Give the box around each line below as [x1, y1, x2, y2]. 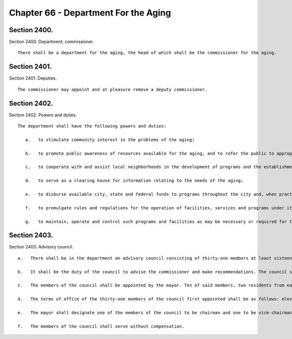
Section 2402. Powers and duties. [9, 112, 77, 118]
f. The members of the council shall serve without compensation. [18, 323, 184, 329]
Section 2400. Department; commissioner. [9, 39, 94, 45]
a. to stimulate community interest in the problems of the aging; [25, 137, 195, 142]
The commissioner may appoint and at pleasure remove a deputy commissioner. [18, 87, 208, 92]
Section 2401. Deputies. [9, 75, 57, 81]
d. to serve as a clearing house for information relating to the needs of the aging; [25, 178, 243, 184]
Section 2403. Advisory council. [9, 244, 73, 250]
